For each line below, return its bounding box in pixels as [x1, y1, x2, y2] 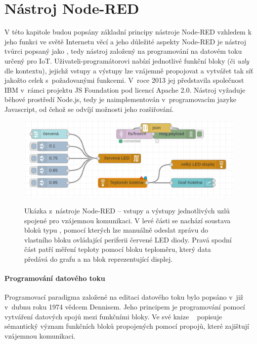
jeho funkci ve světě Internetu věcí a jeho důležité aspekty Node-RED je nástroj [4, 36, 246, 46]
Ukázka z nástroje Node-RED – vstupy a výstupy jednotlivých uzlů [24, 206, 230, 216]
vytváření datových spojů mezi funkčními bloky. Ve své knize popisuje [4, 311, 222, 321]
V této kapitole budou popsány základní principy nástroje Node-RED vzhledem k [4, 27, 252, 37]
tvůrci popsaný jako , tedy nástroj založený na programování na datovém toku [4, 46, 242, 56]
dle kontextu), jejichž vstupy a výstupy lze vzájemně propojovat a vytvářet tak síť [4, 65, 254, 75]
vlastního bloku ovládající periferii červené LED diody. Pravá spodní [24, 234, 232, 244]
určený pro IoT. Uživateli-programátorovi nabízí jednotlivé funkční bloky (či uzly [4, 55, 249, 66]
